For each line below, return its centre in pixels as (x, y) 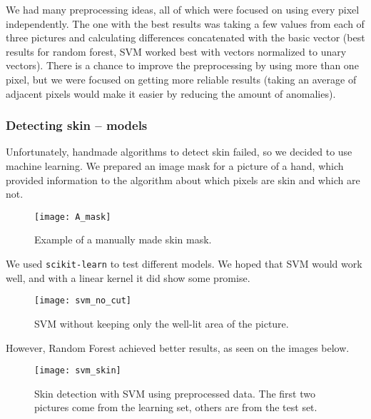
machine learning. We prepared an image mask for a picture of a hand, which (175, 165)
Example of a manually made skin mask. (123, 239)
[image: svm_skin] (78, 371)
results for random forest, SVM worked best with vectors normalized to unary (176, 51)
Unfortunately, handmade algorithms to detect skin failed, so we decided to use (179, 152)
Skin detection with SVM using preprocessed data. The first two (175, 393)
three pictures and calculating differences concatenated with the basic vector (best (185, 37)
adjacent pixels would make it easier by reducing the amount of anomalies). (171, 93)
